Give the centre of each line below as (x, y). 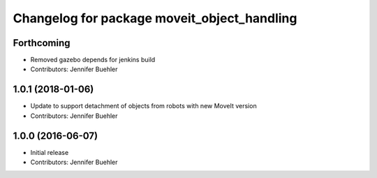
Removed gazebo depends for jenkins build (93, 60)
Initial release (50, 152)
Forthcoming (42, 43)
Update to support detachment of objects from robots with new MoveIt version (144, 106)
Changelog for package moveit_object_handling (155, 18)
